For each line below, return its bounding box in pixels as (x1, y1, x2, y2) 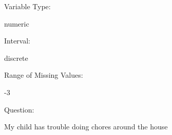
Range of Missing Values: (4, 70, 83, 80)
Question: (4, 104, 34, 115)
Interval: (4, 35, 30, 46)
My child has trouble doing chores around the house (4, 121, 168, 132)
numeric (4, 18, 29, 29)
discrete (4, 52, 28, 63)
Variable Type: (4, 1, 51, 11)
